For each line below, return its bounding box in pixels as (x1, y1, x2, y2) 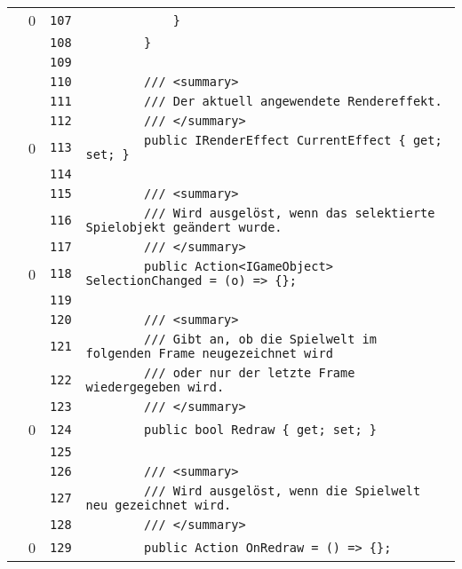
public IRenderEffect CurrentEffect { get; (144, 133, 442, 147)
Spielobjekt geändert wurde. (85, 220, 283, 234)
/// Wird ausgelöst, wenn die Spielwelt (144, 484, 421, 498)
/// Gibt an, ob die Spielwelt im (144, 332, 377, 346)
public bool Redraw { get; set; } (144, 422, 377, 437)
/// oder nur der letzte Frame (144, 366, 355, 380)
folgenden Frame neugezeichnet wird (85, 346, 333, 360)
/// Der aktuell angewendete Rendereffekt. (144, 94, 442, 108)
